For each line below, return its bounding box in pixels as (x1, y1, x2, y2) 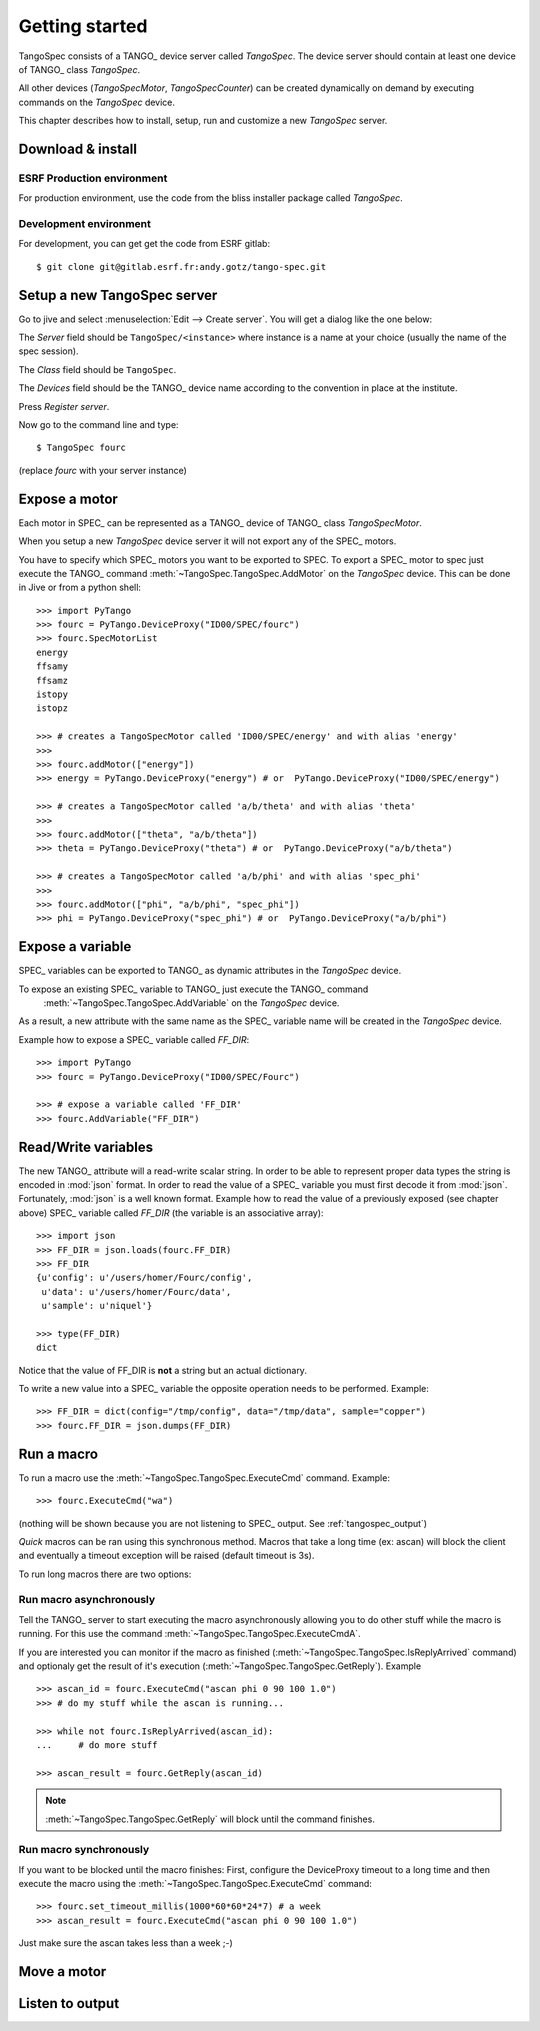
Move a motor (18, 1963, 107, 1980)
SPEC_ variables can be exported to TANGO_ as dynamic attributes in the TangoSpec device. (18, 965, 402, 977)
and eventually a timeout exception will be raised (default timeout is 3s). (18, 1550, 315, 1562)
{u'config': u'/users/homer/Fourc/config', (36, 1272, 253, 1284)
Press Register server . (18, 400, 110, 412)
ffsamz (36, 675, 69, 686)
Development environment (18, 217, 152, 231)
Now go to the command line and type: (18, 419, 179, 431)
